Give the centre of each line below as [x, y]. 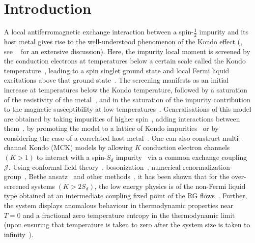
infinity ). [19, 234]
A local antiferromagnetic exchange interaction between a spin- [99, 32]
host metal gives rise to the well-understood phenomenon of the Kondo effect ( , [123, 41]
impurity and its [224, 32]
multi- [231, 137]
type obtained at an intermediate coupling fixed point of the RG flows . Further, [126, 196]
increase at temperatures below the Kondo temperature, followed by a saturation [126, 89]
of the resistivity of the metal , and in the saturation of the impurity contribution [127, 99]
